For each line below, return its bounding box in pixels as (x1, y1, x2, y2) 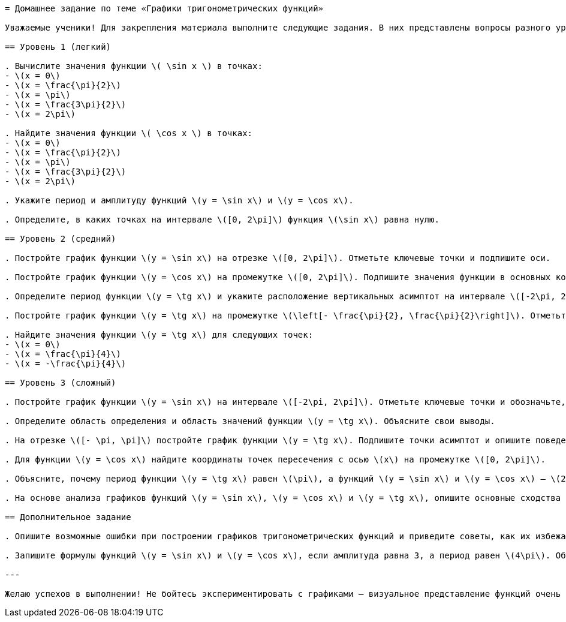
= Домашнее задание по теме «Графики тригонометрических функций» (5, 4, 324, 13)
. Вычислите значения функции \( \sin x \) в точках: (5, 61, 263, 71)
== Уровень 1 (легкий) (5, 42, 112, 52)
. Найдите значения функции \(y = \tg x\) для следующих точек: (5, 330, 314, 339)
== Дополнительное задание (5, 512, 131, 522)
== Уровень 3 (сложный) (5, 378, 116, 387)
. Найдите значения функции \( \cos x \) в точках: (5, 128, 253, 138)
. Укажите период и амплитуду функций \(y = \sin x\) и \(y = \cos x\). (5, 196, 354, 205)
